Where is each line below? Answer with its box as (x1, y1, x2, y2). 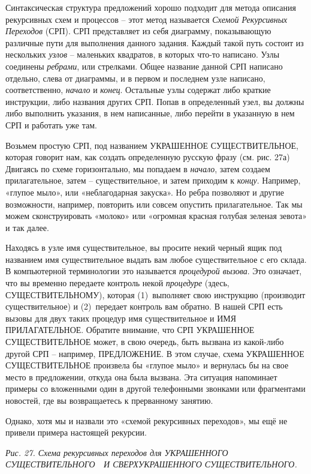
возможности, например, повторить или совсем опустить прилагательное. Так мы (5, 197, 303, 210)
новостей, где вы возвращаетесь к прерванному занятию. (5, 394, 213, 406)
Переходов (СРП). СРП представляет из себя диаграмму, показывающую (5, 25, 271, 37)
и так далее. (5, 221, 49, 233)
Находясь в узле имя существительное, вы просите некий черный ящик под (5, 241, 282, 254)
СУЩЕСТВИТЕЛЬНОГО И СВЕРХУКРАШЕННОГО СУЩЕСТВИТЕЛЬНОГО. (5, 458, 297, 470)
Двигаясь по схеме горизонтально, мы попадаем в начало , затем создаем (5, 162, 270, 175)
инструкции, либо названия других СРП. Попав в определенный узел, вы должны (5, 95, 304, 107)
